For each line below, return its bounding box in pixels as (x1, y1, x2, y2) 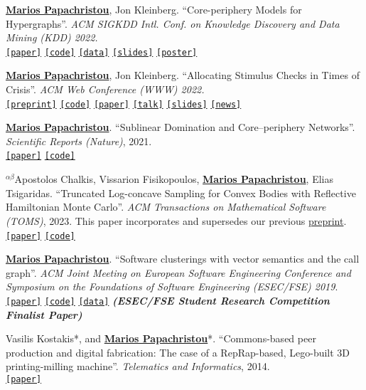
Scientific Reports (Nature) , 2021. (6, 133, 152, 148)
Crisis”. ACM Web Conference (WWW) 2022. (6, 82, 205, 97)
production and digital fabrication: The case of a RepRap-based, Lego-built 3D (6, 344, 350, 359)
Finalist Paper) (6, 307, 82, 322)
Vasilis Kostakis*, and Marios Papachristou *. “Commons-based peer (6, 331, 316, 346)
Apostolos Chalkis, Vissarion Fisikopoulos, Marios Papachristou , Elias (14, 172, 333, 186)
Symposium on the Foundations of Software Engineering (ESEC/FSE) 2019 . (6, 279, 338, 294)
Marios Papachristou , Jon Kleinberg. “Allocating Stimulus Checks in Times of (6, 68, 360, 83)
